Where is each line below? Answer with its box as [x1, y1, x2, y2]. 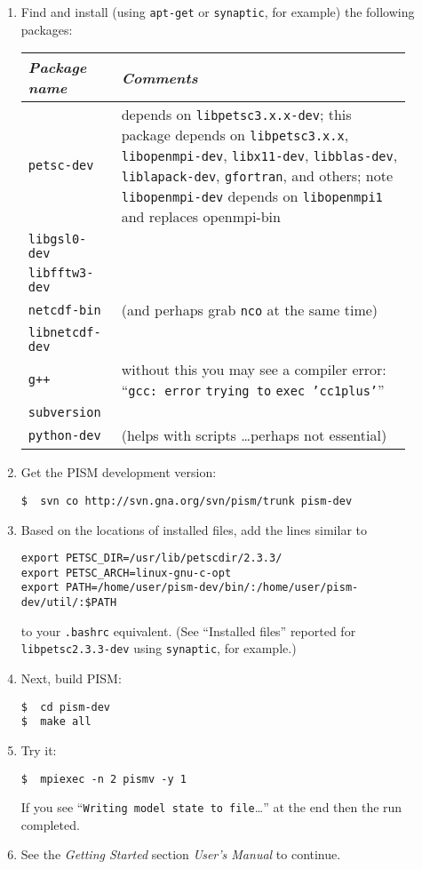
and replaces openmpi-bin [121, 206, 281, 227]
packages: [20, 20, 73, 38]
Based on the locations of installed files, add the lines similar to [20, 520, 367, 538]
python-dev [28, 427, 101, 442]
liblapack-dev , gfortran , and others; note [121, 165, 394, 187]
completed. [20, 815, 80, 833]
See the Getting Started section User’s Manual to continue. [20, 845, 341, 864]
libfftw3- [28, 266, 94, 281]
